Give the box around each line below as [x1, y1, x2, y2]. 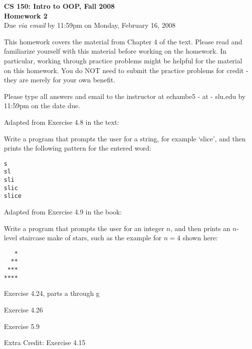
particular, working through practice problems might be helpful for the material [4, 55, 242, 65]
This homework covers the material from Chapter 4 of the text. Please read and [4, 36, 243, 46]
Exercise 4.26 [4, 305, 43, 314]
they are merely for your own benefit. [4, 75, 116, 85]
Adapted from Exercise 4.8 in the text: [4, 116, 119, 127]
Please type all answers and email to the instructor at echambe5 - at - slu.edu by [4, 91, 246, 101]
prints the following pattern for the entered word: [4, 143, 152, 153]
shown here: [182, 233, 218, 243]
